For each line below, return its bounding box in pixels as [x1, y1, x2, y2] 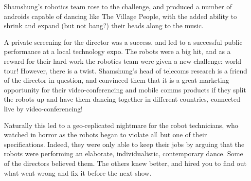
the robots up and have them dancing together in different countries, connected [4, 94, 241, 104]
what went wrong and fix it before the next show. [4, 167, 152, 178]
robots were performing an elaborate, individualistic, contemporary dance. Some [4, 148, 243, 159]
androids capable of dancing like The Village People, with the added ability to [4, 11, 237, 21]
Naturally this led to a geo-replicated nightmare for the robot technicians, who [4, 120, 238, 130]
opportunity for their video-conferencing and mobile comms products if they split [4, 84, 246, 94]
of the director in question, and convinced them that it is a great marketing [4, 75, 230, 85]
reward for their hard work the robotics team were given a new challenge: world [4, 55, 242, 66]
